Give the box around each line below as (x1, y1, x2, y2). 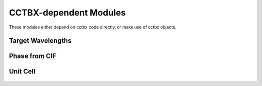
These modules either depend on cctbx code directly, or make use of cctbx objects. (9, 24, 177, 30)
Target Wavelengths (9, 37, 72, 45)
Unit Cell (9, 68, 36, 76)
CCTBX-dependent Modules (9, 7, 126, 18)
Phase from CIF (9, 52, 57, 60)
